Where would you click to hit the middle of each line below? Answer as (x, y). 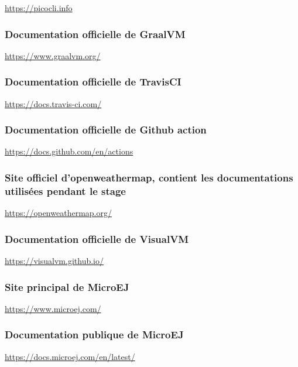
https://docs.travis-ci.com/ (53, 103)
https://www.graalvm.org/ (53, 55)
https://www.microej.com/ (53, 308)
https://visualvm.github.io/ (54, 260)
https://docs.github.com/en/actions (69, 151)
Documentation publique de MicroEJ (94, 335)
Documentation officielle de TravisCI (93, 82)
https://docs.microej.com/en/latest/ (70, 356)
